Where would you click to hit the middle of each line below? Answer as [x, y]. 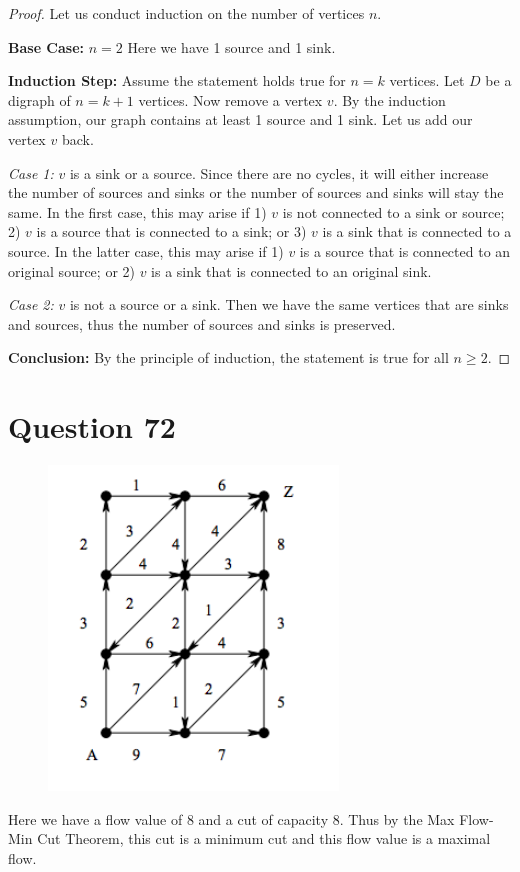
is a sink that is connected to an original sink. [291, 270]
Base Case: [46, 46]
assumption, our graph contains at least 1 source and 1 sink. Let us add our [240, 119]
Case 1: [31, 172]
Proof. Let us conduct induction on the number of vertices [186, 13]
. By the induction [389, 99]
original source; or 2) [71, 270]
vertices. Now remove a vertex [230, 99]
